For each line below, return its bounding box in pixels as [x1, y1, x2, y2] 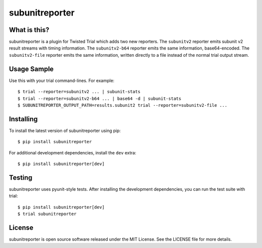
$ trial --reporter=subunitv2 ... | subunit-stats [17, 89, 141, 95]
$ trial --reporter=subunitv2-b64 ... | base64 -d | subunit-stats [17, 96, 181, 101]
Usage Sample [9, 65, 54, 73]
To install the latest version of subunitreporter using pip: [9, 128, 121, 133]
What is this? [9, 26, 49, 34]
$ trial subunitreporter [17, 211, 77, 217]
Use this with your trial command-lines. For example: [9, 78, 115, 83]
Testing [9, 173, 33, 182]
